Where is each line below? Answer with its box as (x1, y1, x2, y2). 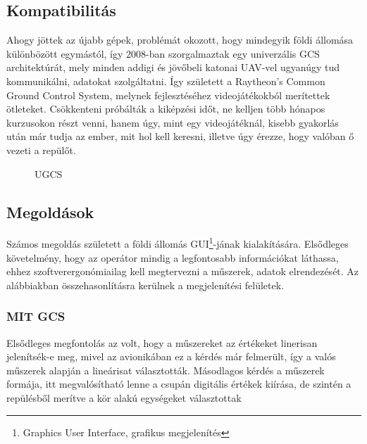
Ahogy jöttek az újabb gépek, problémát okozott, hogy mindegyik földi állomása (6, 32, 354, 47)
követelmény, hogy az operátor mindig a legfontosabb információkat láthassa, (6, 250, 339, 265)
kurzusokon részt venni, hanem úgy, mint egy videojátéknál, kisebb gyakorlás (6, 115, 339, 129)
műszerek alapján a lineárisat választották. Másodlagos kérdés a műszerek (6, 362, 325, 377)
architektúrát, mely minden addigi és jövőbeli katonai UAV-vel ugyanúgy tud (6, 60, 340, 75)
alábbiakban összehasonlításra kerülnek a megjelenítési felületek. (6, 277, 285, 292)
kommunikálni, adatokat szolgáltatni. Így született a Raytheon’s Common (6, 73, 325, 88)
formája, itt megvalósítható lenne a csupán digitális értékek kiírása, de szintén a (6, 376, 352, 391)
